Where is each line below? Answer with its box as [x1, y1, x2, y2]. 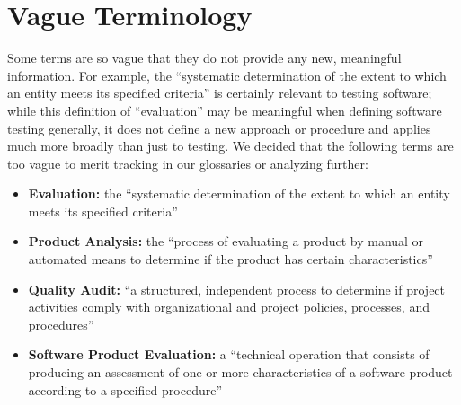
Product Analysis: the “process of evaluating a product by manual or [28, 232, 424, 251]
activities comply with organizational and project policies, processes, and [28, 297, 430, 316]
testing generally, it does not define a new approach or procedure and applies [7, 119, 431, 137]
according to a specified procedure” [28, 380, 223, 399]
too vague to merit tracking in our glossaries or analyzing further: [7, 154, 368, 172]
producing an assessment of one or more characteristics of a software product [28, 363, 453, 382]
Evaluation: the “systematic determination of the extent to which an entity [28, 184, 450, 203]
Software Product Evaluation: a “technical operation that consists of [28, 345, 430, 364]
